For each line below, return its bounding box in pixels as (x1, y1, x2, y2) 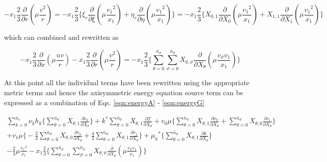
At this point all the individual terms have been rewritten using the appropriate (4, 77, 250, 88)
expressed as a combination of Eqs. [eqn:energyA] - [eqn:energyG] (4, 97, 205, 107)
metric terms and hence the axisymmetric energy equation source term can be (4, 87, 243, 97)
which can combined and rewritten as (4, 32, 119, 42)
